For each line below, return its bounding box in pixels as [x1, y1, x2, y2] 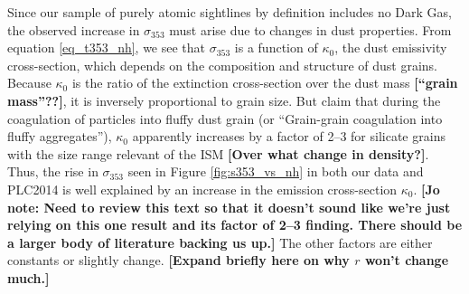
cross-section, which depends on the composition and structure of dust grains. [7, 55, 437, 74]
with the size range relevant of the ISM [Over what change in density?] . [7, 144, 429, 163]
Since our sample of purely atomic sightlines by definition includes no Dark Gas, [7, 3, 452, 21]
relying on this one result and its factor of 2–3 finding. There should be [7, 215, 463, 234]
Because [7, 73, 52, 92]
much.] [7, 268, 50, 287]
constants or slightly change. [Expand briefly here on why [7, 251, 350, 270]
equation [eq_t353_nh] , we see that [7, 38, 206, 57]
